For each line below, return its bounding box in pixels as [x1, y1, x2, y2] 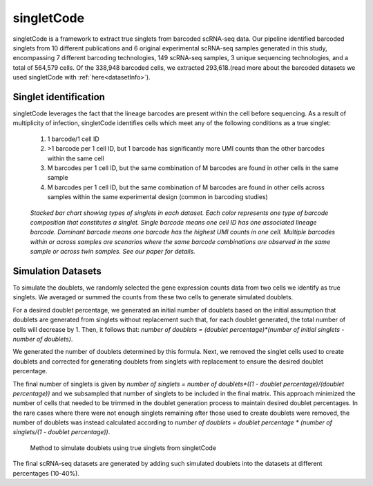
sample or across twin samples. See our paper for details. [30, 247, 196, 256]
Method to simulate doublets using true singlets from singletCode [30, 443, 217, 452]
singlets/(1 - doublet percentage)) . [12, 428, 111, 436]
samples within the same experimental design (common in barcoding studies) [47, 193, 269, 201]
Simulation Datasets [12, 265, 102, 277]
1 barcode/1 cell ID [47, 135, 99, 143]
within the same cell [47, 154, 104, 162]
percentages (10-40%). [12, 469, 79, 477]
